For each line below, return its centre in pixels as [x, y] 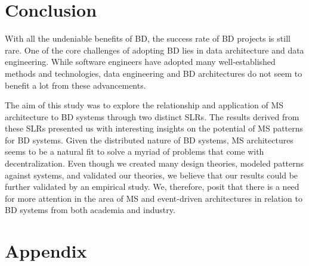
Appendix [46, 251]
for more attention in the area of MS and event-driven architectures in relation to [154, 198]
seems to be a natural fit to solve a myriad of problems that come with [135, 151]
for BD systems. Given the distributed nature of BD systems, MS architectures [149, 140]
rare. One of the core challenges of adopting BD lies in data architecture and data [154, 50]
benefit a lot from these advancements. [75, 85]
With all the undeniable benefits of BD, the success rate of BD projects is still [148, 38]
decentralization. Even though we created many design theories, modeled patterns [154, 163]
